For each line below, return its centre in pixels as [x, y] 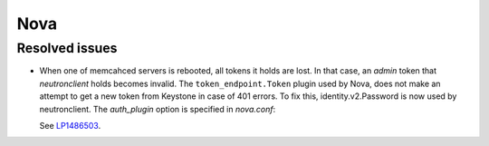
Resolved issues [67, 48]
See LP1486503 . [70, 125]
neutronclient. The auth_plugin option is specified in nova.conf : [158, 109]
